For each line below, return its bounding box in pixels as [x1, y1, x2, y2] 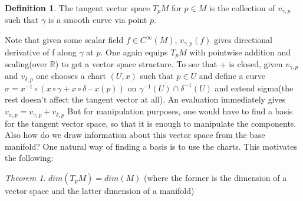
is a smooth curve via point [48, 14, 147, 26]
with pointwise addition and [189, 45, 291, 58]
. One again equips [100, 45, 168, 58]
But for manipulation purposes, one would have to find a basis [67, 105, 293, 117]
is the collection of [209, 2, 275, 14]
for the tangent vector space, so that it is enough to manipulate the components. [5, 117, 297, 129]
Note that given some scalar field [5, 34, 124, 46]
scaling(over [5, 57, 48, 70]
